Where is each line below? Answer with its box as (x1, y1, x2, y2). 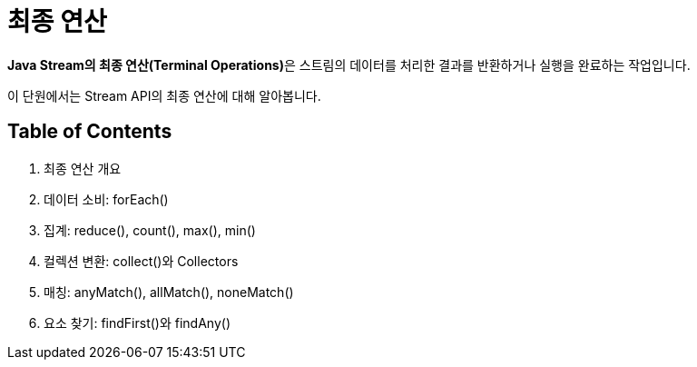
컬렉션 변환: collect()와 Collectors (44, 253, 239, 269)
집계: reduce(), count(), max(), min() (44, 222, 256, 238)
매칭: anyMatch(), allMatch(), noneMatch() (44, 283, 294, 300)
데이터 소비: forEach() (44, 191, 169, 207)
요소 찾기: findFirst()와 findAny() (44, 314, 231, 331)
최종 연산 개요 (44, 160, 122, 176)
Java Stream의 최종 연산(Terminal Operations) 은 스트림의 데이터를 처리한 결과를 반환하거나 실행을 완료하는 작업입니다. (7, 56, 691, 73)
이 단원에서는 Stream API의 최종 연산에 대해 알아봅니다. (7, 87, 321, 104)
